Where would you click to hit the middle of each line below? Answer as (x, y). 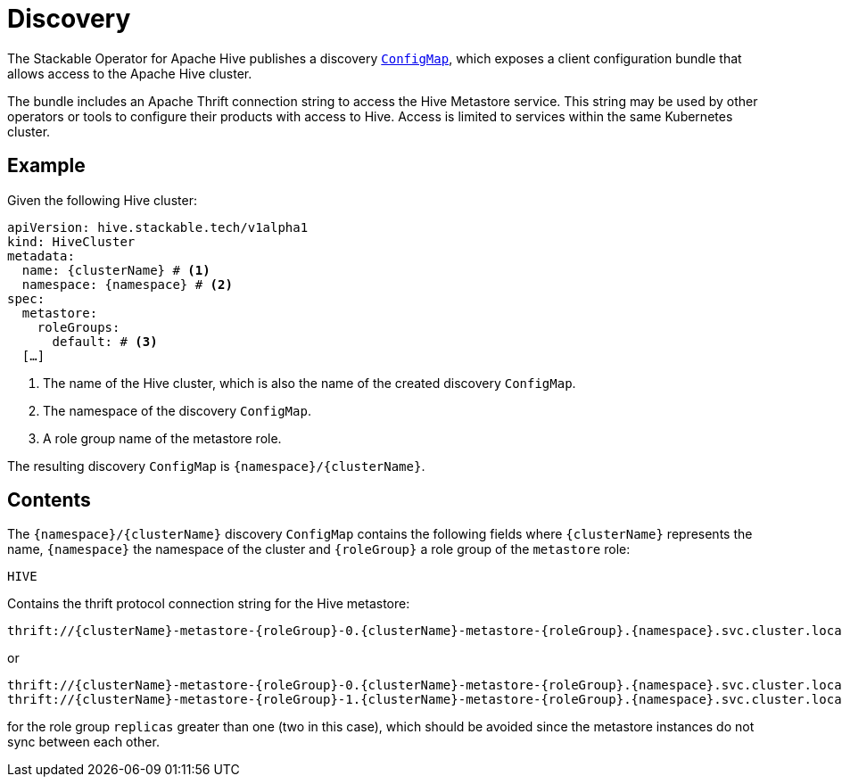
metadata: (41, 256)
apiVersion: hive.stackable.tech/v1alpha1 (158, 227)
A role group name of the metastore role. (162, 438)
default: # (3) (105, 341)
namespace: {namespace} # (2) (127, 284)
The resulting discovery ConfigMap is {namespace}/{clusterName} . (216, 466)
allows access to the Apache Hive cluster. (130, 73)
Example (46, 166)
